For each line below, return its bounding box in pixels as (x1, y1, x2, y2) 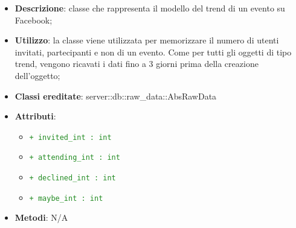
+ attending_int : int (29, 153, 120, 162)
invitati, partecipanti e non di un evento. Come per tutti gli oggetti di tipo (14, 45, 292, 58)
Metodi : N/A (14, 211, 68, 224)
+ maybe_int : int (29, 194, 103, 203)
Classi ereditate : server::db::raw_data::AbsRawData (14, 89, 217, 102)
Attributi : (14, 110, 56, 122)
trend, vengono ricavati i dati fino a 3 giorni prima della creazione (14, 57, 259, 70)
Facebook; (14, 13, 53, 26)
